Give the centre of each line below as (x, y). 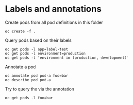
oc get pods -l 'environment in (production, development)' (67, 58)
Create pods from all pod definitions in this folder (54, 22)
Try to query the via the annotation (40, 89)
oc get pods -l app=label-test (37, 49)
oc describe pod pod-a (28, 80)
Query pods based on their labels (38, 40)
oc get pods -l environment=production (45, 53)
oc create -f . (20, 31)
